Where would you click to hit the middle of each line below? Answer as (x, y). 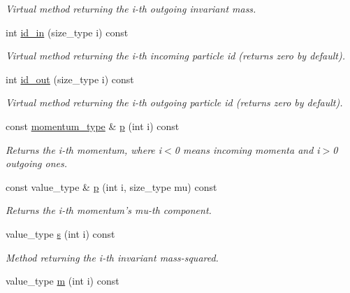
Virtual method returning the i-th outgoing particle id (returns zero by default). (174, 102)
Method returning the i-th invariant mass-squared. (112, 257)
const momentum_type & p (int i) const (93, 126)
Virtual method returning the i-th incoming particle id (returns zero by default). (176, 56)
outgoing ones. (37, 163)
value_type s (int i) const (60, 233)
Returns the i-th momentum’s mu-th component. (109, 210)
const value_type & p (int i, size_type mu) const (111, 186)
